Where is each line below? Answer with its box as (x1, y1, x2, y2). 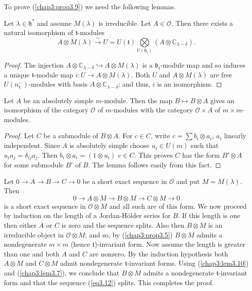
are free (210, 69, 233, 79)
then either (4, 220, 36, 230)
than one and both (4, 248, 59, 258)
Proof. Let (4, 130, 34, 141)
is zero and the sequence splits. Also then (61, 220, 184, 230)
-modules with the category (111, 105, 193, 115)
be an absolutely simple (23, 95, 94, 105)
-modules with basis (28, 79, 88, 89)
